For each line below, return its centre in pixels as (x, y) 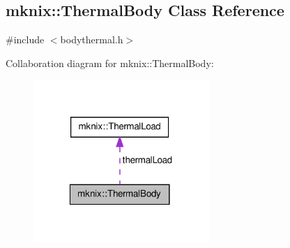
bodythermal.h (92, 39)
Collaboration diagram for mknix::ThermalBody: (110, 63)
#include (25, 39)
